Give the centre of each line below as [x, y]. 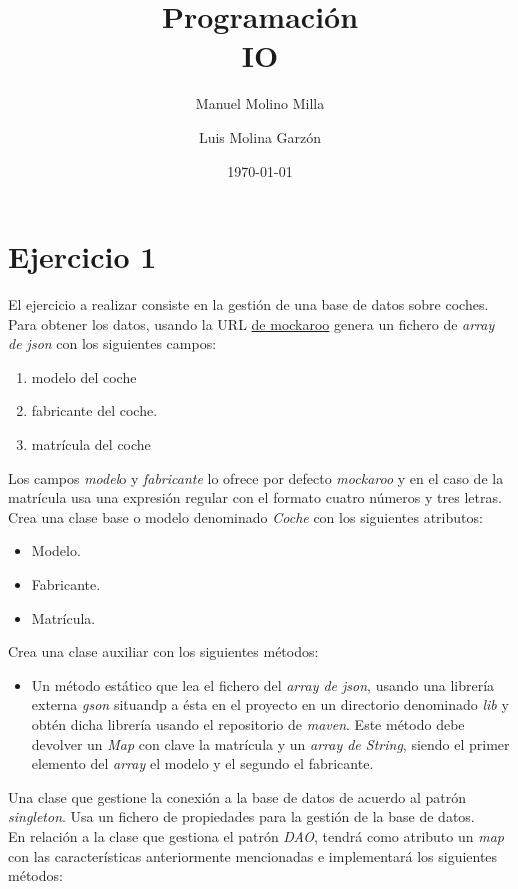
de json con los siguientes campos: [112, 343]
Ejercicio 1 [82, 256]
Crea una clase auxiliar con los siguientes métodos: [163, 651]
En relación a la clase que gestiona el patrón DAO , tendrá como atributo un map [256, 835]
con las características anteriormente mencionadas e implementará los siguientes [253, 855]
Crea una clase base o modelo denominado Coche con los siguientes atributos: [245, 516]
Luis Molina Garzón [260, 136]
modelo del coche [84, 376]
